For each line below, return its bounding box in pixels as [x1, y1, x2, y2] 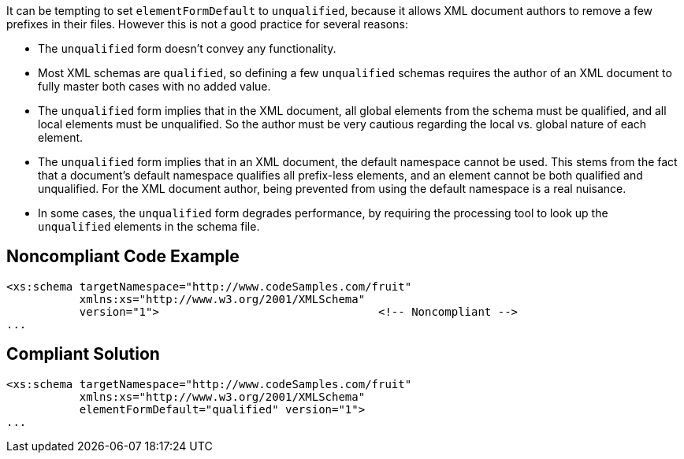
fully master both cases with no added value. [38, 80, 271, 93]
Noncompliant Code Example [6, 246, 240, 267]
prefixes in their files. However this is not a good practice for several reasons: [6, 17, 408, 31]
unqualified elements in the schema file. [38, 220, 260, 233]
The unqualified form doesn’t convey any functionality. [38, 42, 336, 55]
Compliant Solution [6, 344, 160, 365]
